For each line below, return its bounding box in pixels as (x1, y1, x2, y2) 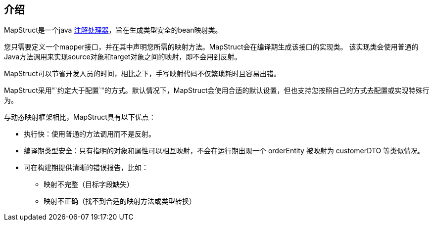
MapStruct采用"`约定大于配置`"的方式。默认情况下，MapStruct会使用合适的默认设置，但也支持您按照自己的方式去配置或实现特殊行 (4, 86, 430, 95)
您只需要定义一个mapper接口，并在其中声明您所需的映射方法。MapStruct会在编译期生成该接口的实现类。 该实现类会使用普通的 (4, 43, 419, 51)
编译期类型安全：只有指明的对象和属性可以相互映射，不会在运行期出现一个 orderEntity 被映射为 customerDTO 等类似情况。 (24, 146, 425, 155)
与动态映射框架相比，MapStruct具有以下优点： (4, 113, 156, 122)
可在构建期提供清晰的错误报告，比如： (24, 163, 148, 172)
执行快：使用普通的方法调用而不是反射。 (24, 130, 155, 138)
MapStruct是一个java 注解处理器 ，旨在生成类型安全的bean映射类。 (4, 26, 222, 35)
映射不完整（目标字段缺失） (44, 180, 134, 189)
